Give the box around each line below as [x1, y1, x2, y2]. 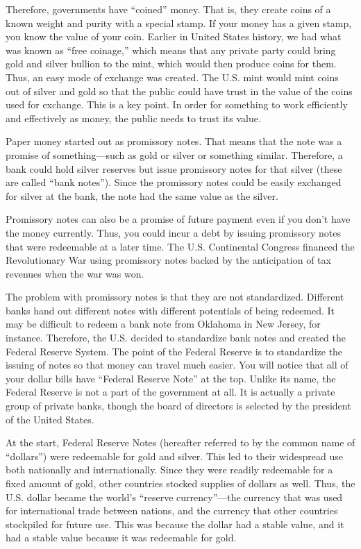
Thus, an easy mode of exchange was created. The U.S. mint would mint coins [6, 69, 339, 84]
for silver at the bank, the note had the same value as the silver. [6, 188, 278, 203]
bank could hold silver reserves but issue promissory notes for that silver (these [6, 161, 342, 176]
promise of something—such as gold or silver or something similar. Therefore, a [6, 147, 343, 162]
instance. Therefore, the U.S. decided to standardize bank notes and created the [6, 330, 346, 345]
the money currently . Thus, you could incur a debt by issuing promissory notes [6, 225, 341, 239]
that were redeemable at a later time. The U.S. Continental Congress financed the [6, 239, 355, 253]
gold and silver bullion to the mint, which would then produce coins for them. [6, 56, 337, 71]
